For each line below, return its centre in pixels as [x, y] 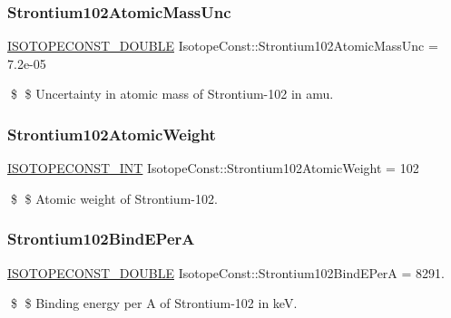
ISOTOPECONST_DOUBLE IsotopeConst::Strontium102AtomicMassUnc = [223, 46]
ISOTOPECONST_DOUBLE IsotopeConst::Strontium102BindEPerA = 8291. [226, 272]
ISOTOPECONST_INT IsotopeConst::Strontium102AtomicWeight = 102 [213, 168]
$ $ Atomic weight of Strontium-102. [114, 198]
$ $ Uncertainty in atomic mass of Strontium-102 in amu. [172, 94]
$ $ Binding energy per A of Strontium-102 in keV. [154, 303]
